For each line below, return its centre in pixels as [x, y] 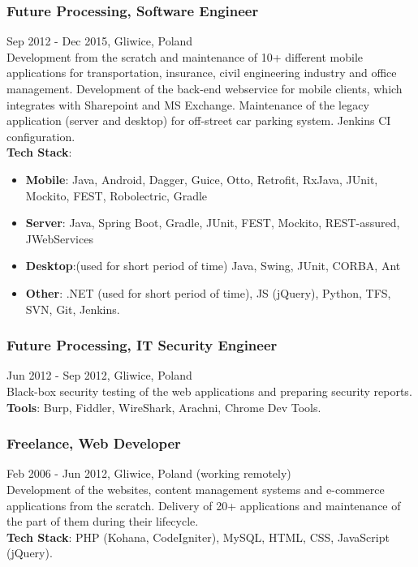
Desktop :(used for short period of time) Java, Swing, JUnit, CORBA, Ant [213, 266]
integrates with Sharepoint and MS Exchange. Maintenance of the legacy [188, 104]
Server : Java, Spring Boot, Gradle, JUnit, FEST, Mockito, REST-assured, [213, 223]
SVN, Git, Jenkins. [73, 309]
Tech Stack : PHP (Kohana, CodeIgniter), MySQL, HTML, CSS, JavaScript [198, 537]
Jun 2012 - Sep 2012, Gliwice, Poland [99, 375]
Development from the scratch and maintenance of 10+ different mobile [185, 56]
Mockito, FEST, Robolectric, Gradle [116, 195]
